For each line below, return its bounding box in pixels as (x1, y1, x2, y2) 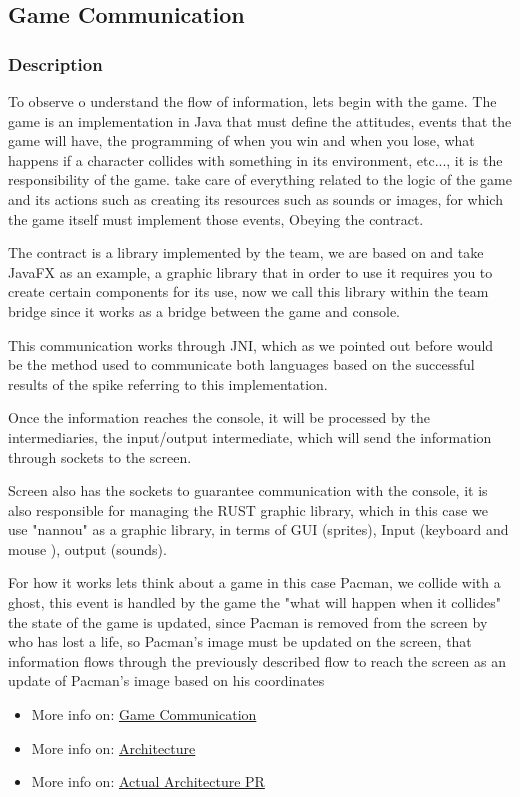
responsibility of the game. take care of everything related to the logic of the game (8, 169, 512, 190)
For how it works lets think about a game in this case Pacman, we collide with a (8, 572, 501, 593)
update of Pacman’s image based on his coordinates (8, 670, 325, 691)
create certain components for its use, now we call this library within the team (8, 281, 489, 302)
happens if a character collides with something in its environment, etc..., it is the (8, 149, 503, 170)
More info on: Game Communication (31, 704, 257, 725)
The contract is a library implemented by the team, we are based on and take (8, 242, 484, 263)
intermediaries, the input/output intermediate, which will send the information (8, 426, 492, 447)
